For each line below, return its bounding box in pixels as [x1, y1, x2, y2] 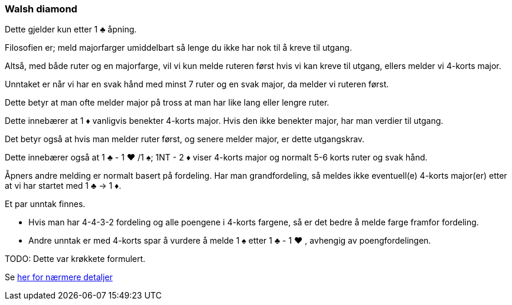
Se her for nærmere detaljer [5, 272, 113, 283]
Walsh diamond [5, 3, 77, 15]
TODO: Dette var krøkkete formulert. [5, 254, 146, 264]
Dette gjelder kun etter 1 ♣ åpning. [5, 24, 137, 35]
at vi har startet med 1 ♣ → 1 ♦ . [5, 181, 122, 191]
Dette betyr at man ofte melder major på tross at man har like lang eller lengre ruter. [5, 97, 330, 108]
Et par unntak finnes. [5, 199, 86, 209]
